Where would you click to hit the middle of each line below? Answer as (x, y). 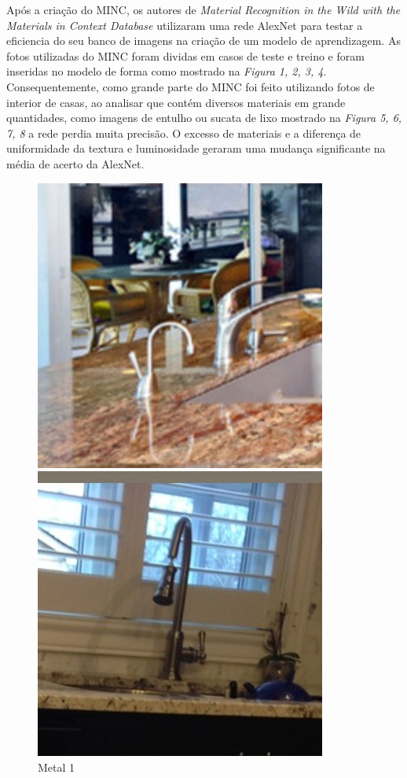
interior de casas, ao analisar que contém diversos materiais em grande (176, 102)
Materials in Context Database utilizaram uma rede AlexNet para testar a (185, 25)
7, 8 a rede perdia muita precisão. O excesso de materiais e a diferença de (184, 133)
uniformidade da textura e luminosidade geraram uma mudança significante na (196, 148)
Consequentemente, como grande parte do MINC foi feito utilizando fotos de (191, 86)
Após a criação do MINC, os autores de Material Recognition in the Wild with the (203, 9)
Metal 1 (57, 767)
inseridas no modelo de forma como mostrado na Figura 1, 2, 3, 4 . (167, 71)
